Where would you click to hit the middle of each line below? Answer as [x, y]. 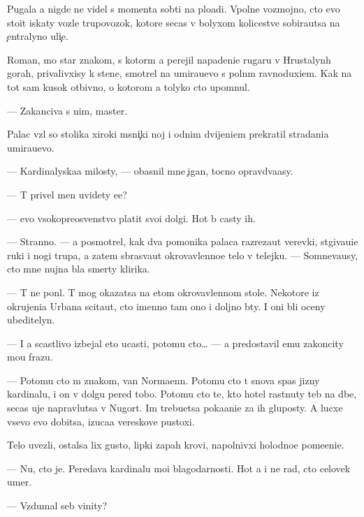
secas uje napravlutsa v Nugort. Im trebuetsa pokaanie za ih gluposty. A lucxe [175, 408]
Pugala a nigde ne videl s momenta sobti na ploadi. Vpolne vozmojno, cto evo [174, 8]
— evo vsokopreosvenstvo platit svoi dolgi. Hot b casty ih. [131, 218]
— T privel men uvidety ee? [67, 194]
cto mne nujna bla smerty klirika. [79, 269]
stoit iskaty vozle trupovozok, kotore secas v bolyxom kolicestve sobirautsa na [174, 22]
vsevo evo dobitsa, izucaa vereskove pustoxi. [101, 421]
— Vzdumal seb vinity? [57, 505]
